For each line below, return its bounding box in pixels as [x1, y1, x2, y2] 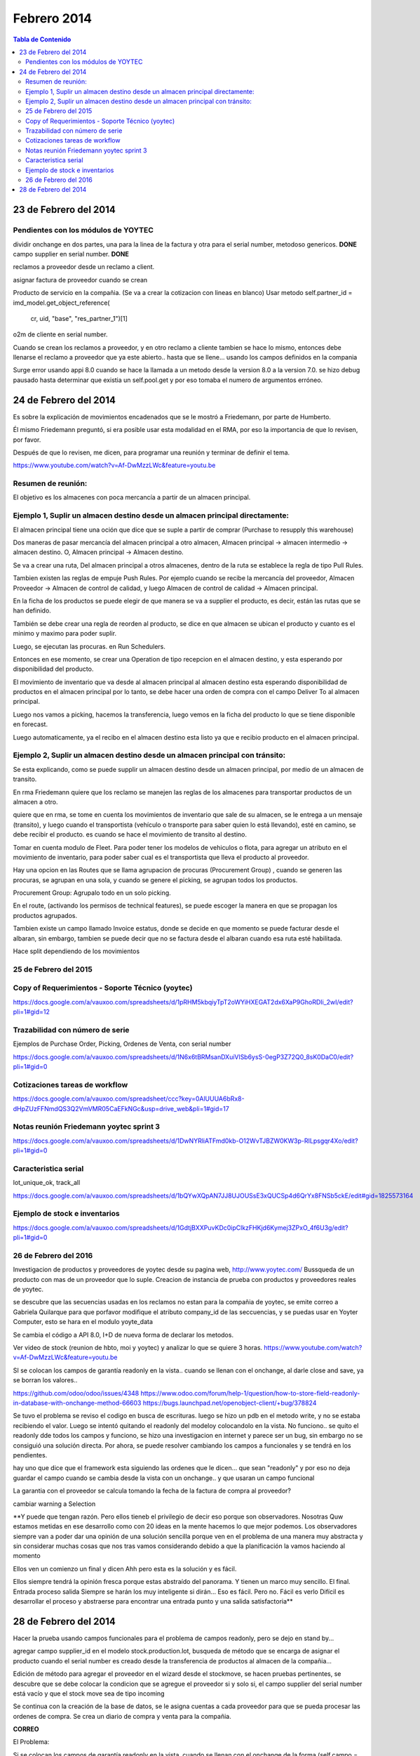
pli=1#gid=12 [13, 1008, 50, 1016]
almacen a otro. [13, 797, 58, 806]
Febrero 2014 [13, 11, 93, 26]
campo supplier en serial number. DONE [13, 249, 130, 258]
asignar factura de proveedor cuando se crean [13, 275, 148, 284]
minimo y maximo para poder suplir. [13, 629, 117, 638]
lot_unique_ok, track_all [13, 1179, 81, 1187]
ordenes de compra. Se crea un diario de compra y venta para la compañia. [13, 1712, 231, 1720]
